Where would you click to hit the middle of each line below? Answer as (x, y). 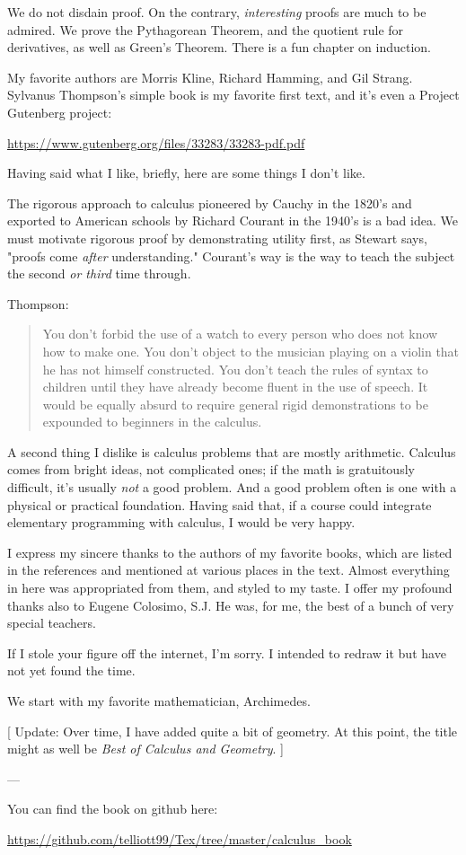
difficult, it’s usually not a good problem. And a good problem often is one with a (232, 487)
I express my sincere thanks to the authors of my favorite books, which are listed (230, 552)
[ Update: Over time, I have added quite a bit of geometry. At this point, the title (233, 731)
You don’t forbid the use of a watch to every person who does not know (240, 334)
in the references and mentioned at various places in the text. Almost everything (229, 570)
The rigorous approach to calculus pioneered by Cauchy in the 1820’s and (210, 203)
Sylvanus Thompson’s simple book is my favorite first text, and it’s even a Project (233, 95)
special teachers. (52, 623)
